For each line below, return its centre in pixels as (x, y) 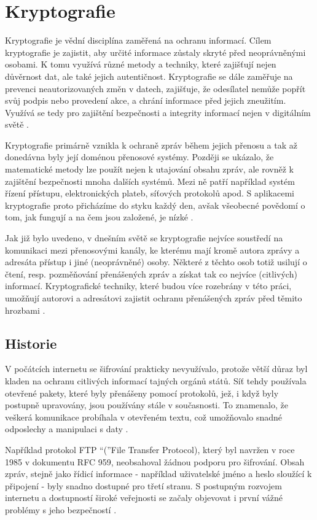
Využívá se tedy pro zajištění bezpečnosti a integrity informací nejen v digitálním (158, 112)
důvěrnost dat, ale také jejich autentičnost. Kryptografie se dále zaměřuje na (149, 76)
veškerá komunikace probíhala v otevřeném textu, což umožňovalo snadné (143, 417)
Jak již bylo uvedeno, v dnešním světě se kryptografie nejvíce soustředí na (144, 238)
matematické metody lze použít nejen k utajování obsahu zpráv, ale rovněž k (149, 169)
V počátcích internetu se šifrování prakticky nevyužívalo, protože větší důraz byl (156, 369)
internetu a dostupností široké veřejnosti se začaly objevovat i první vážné (144, 498)
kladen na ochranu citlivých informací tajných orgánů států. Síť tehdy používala (156, 380)
